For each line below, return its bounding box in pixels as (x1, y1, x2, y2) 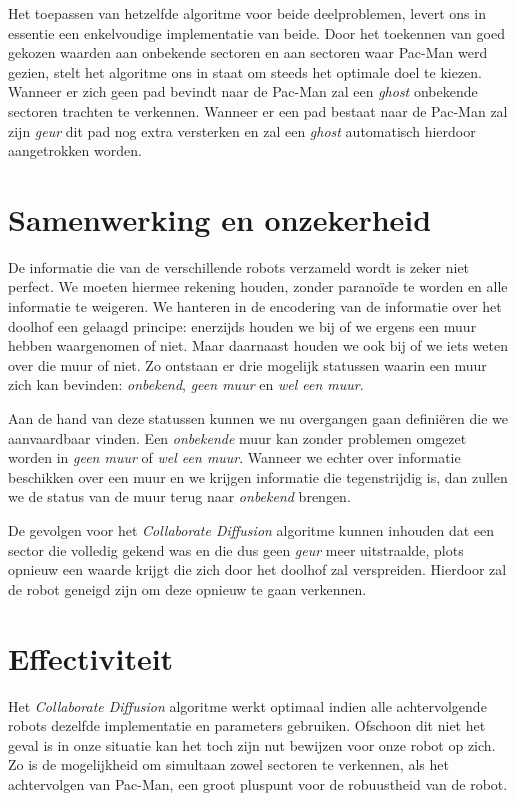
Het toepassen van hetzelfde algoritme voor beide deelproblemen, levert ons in (8, 3, 486, 23)
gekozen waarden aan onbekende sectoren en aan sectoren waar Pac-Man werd (8, 42, 488, 63)
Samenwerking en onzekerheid (8, 198, 432, 239)
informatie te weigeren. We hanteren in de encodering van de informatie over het (8, 296, 502, 317)
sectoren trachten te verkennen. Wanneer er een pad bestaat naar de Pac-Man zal (8, 100, 508, 121)
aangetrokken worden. (8, 140, 142, 161)
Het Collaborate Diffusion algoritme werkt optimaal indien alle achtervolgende (8, 695, 487, 716)
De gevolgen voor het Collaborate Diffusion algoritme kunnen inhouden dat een (8, 520, 495, 540)
